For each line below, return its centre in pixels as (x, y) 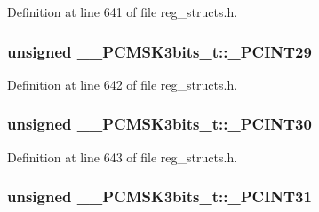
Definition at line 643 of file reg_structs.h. (123, 157)
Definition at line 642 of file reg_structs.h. (123, 84)
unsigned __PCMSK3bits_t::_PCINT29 (159, 51)
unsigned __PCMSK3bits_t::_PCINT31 (159, 196)
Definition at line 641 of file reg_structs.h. (123, 12)
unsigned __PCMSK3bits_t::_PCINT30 (159, 124)
